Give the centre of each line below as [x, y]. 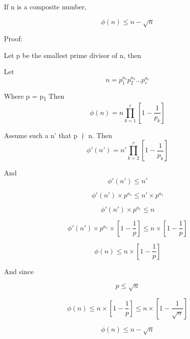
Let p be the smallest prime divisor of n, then [73, 55]
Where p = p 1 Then [34, 97]
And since [19, 271]
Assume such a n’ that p [41, 135]
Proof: [13, 38]
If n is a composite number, [45, 6]
